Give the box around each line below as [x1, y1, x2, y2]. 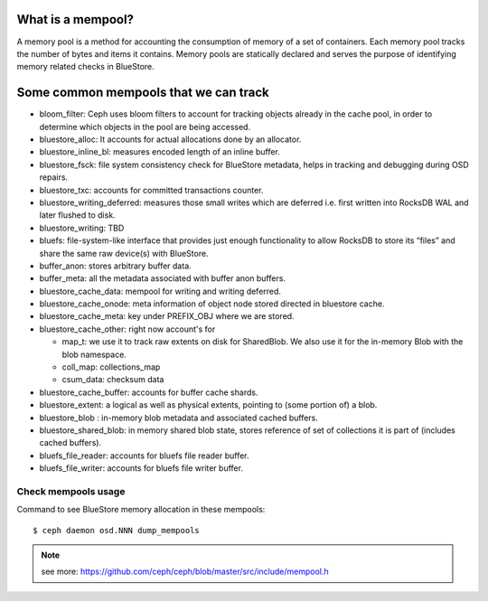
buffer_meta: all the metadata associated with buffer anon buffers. [39, 273, 286, 284]
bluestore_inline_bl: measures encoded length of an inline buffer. [39, 146, 280, 157]
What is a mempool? [16, 12, 135, 27]
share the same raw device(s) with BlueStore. [39, 248, 209, 258]
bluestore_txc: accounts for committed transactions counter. [39, 184, 264, 195]
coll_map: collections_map [61, 362, 161, 372]
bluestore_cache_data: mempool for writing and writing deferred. [39, 286, 282, 296]
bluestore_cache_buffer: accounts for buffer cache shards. [39, 387, 258, 398]
